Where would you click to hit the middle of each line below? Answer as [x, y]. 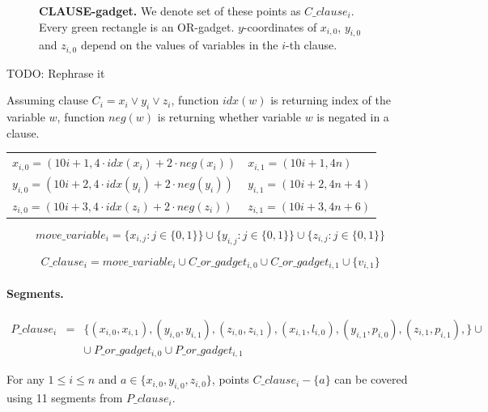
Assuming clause [47, 100]
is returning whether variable [229, 117]
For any [25, 379]
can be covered [371, 379]
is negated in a [353, 117]
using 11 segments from [65, 398]
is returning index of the [331, 100]
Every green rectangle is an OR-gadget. [137, 26]
